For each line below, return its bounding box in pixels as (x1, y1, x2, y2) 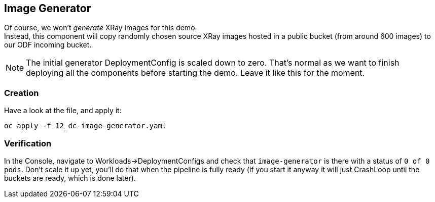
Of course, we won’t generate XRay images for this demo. (4, 23, 197, 32)
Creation (4, 87, 39, 98)
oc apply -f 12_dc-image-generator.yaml (4, 122, 167, 130)
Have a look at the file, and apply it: (4, 106, 122, 115)
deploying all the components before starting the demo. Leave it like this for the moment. (26, 68, 365, 78)
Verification (4, 138, 52, 148)
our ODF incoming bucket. (4, 40, 92, 49)
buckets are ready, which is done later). (4, 173, 136, 182)
